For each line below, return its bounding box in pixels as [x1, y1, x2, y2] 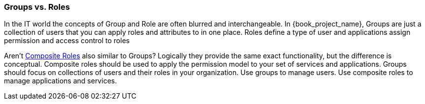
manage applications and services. [4, 77, 117, 85]
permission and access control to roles [4, 36, 130, 45]
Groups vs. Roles [4, 2, 70, 12]
